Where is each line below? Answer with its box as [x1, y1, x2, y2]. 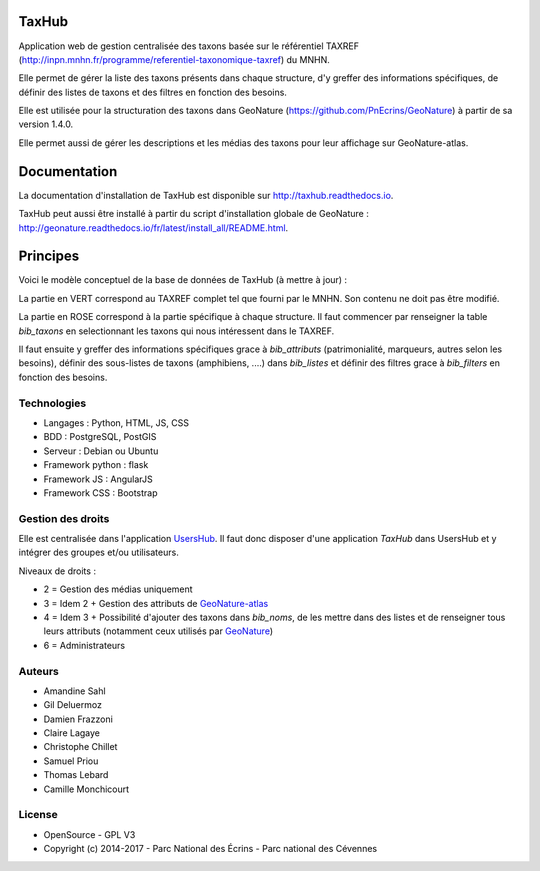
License [18, 808, 59, 822]
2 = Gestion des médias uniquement [43, 583, 194, 595]
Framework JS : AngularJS [43, 473, 154, 485]
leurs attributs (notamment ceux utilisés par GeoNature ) [43, 625, 274, 637]
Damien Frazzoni [43, 713, 114, 725]
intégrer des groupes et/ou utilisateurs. [18, 546, 179, 559]
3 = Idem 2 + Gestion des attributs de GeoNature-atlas [43, 597, 269, 609]
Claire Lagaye [43, 727, 100, 739]
